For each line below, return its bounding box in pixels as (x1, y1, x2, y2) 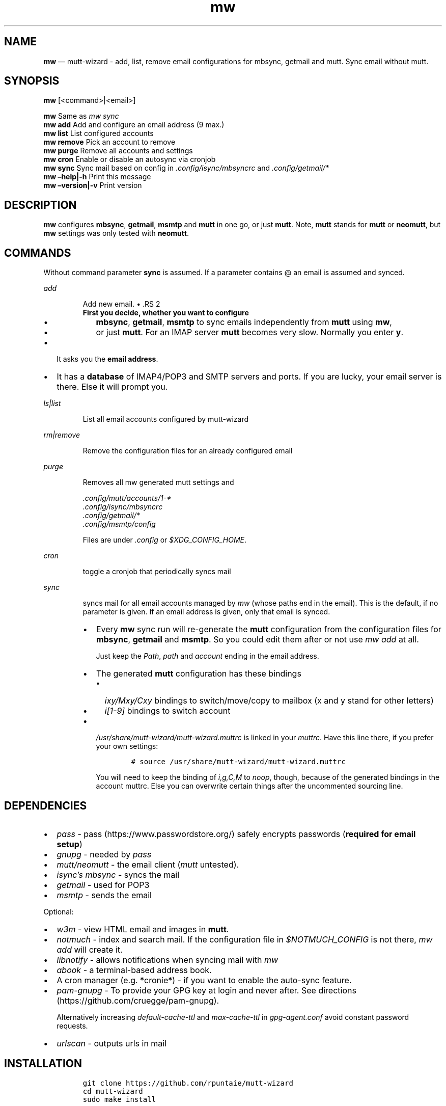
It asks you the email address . (57, 355, 158, 364)
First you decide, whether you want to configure (82, 308, 249, 317)
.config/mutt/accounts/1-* (82, 494, 172, 503)
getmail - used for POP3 (57, 879, 150, 890)
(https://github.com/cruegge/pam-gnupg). (57, 995, 219, 1006)
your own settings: (96, 742, 158, 751)
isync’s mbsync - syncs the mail (57, 869, 180, 880)
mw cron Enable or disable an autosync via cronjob (43, 155, 216, 164)
